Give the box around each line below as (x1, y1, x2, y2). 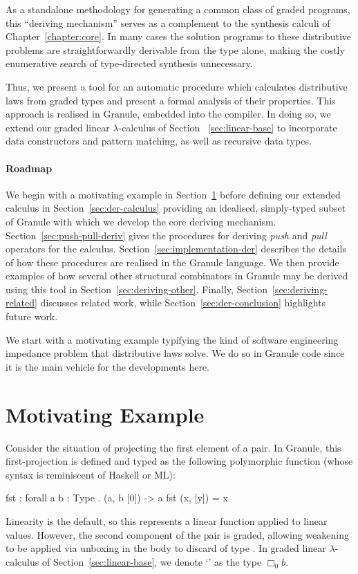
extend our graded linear (6, 120, 110, 134)
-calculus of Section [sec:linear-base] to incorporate (118, 120, 337, 134)
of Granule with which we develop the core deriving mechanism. (6, 214, 276, 228)
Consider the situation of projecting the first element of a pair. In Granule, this (6, 440, 341, 454)
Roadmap (6, 160, 53, 175)
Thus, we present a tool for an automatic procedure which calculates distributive (6, 79, 348, 93)
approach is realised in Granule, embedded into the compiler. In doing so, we (6, 107, 331, 121)
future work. (6, 309, 58, 324)
